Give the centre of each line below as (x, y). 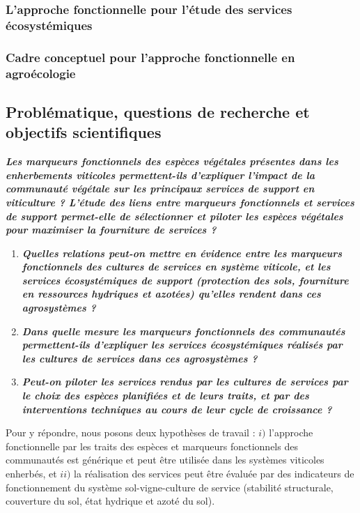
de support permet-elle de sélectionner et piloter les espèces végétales (174, 216)
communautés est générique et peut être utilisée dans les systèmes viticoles (165, 460)
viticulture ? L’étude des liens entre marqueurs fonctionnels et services (180, 202)
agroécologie (41, 73)
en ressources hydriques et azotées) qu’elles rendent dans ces (171, 294)
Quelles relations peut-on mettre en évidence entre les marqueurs (182, 253)
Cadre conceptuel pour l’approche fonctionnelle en (150, 57)
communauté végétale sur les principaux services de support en (160, 189)
